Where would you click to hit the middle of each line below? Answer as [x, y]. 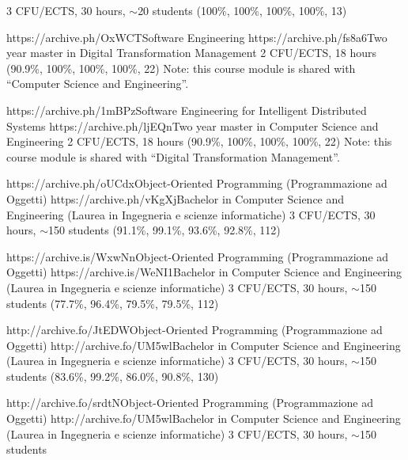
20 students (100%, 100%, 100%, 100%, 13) [242, 10]
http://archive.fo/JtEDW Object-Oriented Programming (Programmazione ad [195, 330]
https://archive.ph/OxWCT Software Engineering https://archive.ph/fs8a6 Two [197, 37]
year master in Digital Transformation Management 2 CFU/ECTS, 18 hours [192, 53]
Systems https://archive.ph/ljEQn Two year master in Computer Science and [193, 125]
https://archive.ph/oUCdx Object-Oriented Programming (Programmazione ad [197, 183]
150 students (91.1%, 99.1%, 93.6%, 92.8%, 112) [164, 230]
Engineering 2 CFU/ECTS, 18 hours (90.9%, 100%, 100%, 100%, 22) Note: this [199, 141]
